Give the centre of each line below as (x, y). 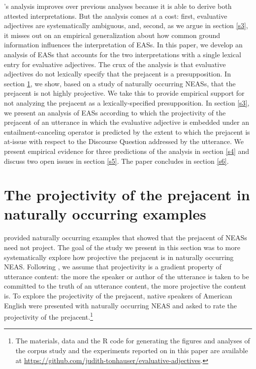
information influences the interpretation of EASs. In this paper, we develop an (123, 45)
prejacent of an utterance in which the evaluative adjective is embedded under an (127, 122)
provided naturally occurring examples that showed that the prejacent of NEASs (126, 238)
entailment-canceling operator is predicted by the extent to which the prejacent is (127, 131)
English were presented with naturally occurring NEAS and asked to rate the (120, 305)
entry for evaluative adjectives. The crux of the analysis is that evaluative (115, 64)
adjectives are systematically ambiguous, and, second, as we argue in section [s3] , (126, 25)
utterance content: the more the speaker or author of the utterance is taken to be (127, 276)
